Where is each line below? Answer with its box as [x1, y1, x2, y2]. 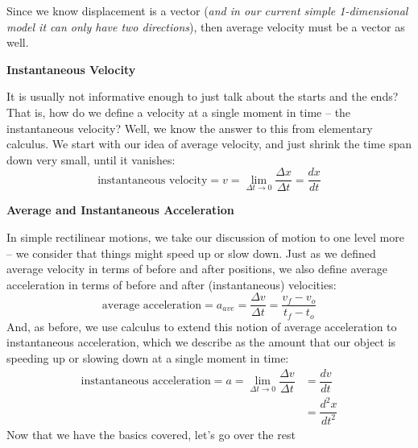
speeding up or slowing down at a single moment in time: [6, 350, 289, 367]
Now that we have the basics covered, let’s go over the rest [6, 425, 296, 442]
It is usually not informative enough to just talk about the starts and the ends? [6, 88, 399, 105]
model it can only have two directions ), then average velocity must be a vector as [6, 18, 405, 35]
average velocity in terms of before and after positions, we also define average [6, 260, 387, 277]
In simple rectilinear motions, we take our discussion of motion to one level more [6, 229, 404, 245]
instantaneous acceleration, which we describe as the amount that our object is [6, 334, 396, 351]
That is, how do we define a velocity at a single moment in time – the [6, 103, 351, 120]
